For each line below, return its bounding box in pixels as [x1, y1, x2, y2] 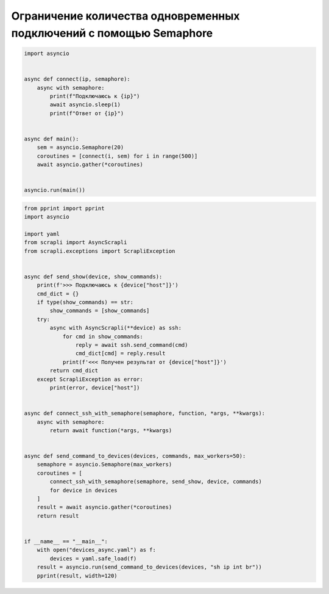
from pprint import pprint [24, 205, 105, 212]
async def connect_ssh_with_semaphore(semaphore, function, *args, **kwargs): [24, 410, 265, 417]
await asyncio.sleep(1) [49, 101, 121, 108]
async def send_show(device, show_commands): [24, 273, 163, 280]
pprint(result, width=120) [37, 572, 118, 579]
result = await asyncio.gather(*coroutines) [37, 504, 172, 511]
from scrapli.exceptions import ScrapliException [24, 247, 175, 255]
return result [37, 512, 79, 519]
